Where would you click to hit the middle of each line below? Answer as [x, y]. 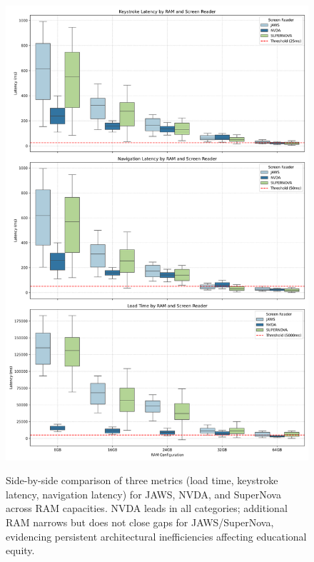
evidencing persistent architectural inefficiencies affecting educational [156, 536]
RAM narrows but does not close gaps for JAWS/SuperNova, [140, 522]
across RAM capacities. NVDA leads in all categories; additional [147, 508]
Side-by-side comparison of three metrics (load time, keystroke [142, 480]
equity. [20, 550]
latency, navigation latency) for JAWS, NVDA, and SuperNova [143, 494]
